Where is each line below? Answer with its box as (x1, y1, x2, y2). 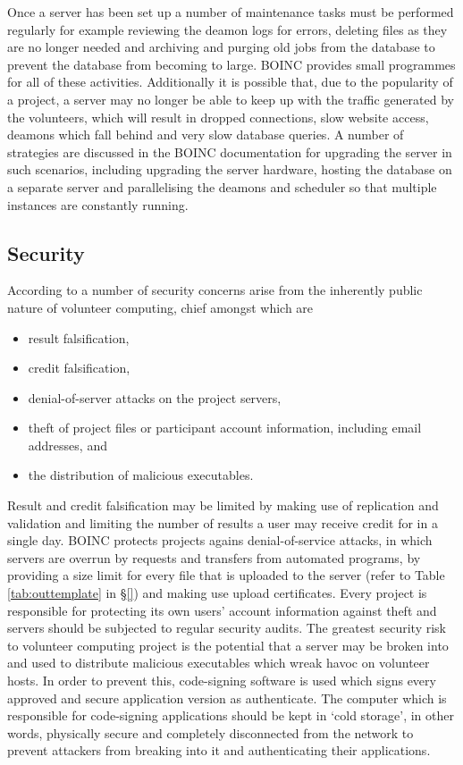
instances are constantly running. (7, 195, 189, 214)
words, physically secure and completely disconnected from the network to (7, 723, 414, 742)
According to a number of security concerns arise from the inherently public (7, 281, 423, 299)
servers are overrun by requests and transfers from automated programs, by (7, 548, 421, 567)
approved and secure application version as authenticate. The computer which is (7, 688, 447, 707)
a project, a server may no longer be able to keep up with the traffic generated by (7, 89, 454, 108)
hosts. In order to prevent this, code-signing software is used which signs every (7, 671, 436, 690)
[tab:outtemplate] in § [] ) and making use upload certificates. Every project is (7, 584, 427, 602)
